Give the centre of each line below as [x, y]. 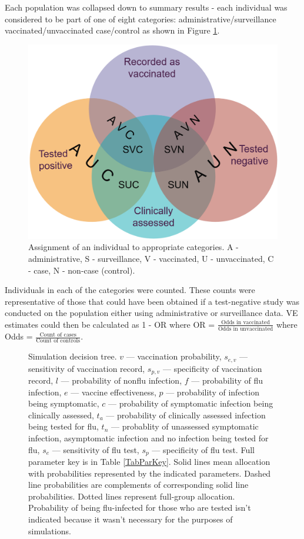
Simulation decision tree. [73, 356]
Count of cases [58, 335]
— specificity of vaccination [212, 368]
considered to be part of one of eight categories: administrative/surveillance [141, 19]
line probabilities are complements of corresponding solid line [138, 485]
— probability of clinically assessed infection [186, 415]
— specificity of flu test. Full [203, 449]
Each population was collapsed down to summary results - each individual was [146, 7]
